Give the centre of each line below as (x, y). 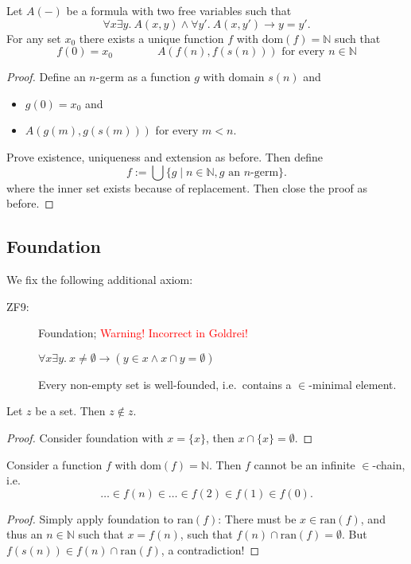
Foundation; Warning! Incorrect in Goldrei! (143, 333)
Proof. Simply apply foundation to (90, 518)
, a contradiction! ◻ (210, 549)
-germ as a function (143, 77)
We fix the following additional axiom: (100, 279)
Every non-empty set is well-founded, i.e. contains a (165, 384)
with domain (234, 77)
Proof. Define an (46, 77)
